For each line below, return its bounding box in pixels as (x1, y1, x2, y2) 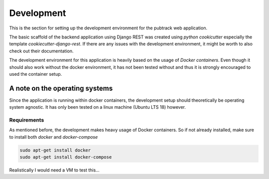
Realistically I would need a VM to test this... (9, 167, 100, 173)
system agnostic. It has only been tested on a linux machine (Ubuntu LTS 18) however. (9, 104, 186, 110)
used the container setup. (9, 71, 62, 77)
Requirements (9, 116, 44, 123)
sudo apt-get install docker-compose (19, 155, 112, 160)
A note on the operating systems (9, 84, 113, 92)
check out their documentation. (9, 48, 74, 54)
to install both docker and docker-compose (9, 134, 98, 140)
